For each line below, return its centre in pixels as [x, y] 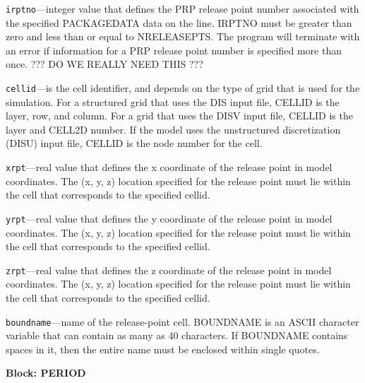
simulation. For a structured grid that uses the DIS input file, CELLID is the [173, 101]
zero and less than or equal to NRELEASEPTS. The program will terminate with [183, 36]
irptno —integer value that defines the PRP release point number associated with [182, 8]
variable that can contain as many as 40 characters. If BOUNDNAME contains [177, 335]
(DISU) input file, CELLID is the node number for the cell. [134, 143]
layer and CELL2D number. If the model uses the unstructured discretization [173, 129]
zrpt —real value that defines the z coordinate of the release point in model [169, 270]
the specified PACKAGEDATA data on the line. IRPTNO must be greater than [179, 22]
